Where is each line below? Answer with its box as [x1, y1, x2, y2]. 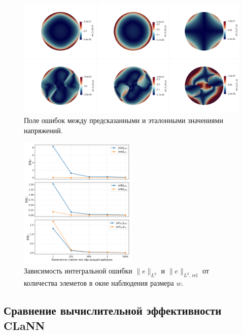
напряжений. [24, 125, 63, 135]
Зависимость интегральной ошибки [24, 265, 132, 276]
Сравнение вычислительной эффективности [4, 302, 222, 318]
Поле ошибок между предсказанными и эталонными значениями [24, 115, 223, 126]
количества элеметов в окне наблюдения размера [24, 278, 174, 288]
